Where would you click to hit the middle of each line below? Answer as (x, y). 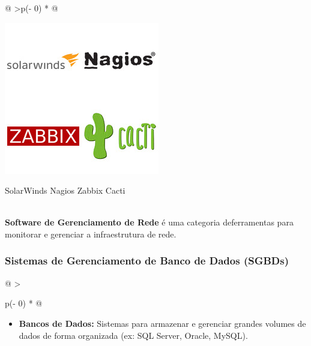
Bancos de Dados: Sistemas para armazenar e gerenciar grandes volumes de (162, 323)
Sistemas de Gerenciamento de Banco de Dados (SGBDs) (147, 261)
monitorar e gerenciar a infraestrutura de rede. (91, 234)
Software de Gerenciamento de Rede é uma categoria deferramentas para (149, 222)
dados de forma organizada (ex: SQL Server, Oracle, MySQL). (133, 335)
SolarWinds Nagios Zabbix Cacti (65, 190)
